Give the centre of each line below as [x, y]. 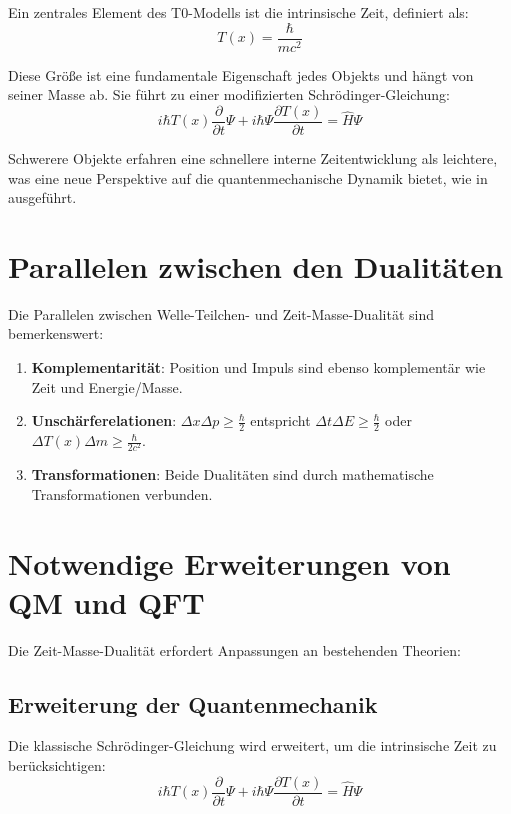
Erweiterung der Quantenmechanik [193, 703]
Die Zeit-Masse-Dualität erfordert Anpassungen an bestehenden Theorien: [234, 649]
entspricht [280, 420]
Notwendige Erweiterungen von [229, 562]
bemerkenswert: [56, 333]
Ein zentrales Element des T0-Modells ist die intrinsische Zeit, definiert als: [238, 12]
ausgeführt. [42, 197]
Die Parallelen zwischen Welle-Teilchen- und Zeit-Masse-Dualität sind [221, 313]
